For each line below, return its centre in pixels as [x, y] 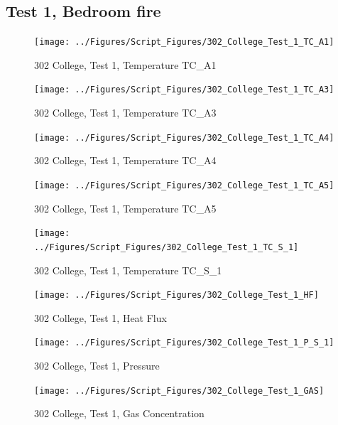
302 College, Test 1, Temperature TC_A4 [125, 160]
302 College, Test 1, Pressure [97, 366]
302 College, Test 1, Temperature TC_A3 [125, 113]
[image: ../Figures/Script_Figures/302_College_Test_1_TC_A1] [184, 42]
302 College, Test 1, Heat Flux [100, 317]
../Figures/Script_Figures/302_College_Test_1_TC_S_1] [167, 247]
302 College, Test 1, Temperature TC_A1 [125, 64]
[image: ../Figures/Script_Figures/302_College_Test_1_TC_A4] [184, 138]
